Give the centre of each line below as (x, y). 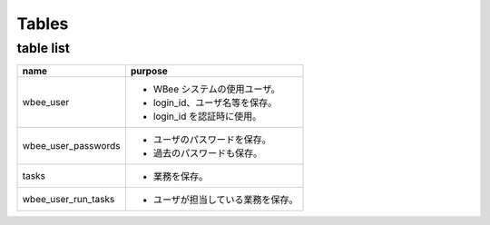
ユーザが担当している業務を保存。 (225, 200)
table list (44, 48)
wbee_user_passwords (71, 146)
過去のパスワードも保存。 (208, 153)
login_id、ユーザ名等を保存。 (215, 103)
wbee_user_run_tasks (69, 200)
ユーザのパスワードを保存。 (212, 140)
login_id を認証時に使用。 (207, 116)
